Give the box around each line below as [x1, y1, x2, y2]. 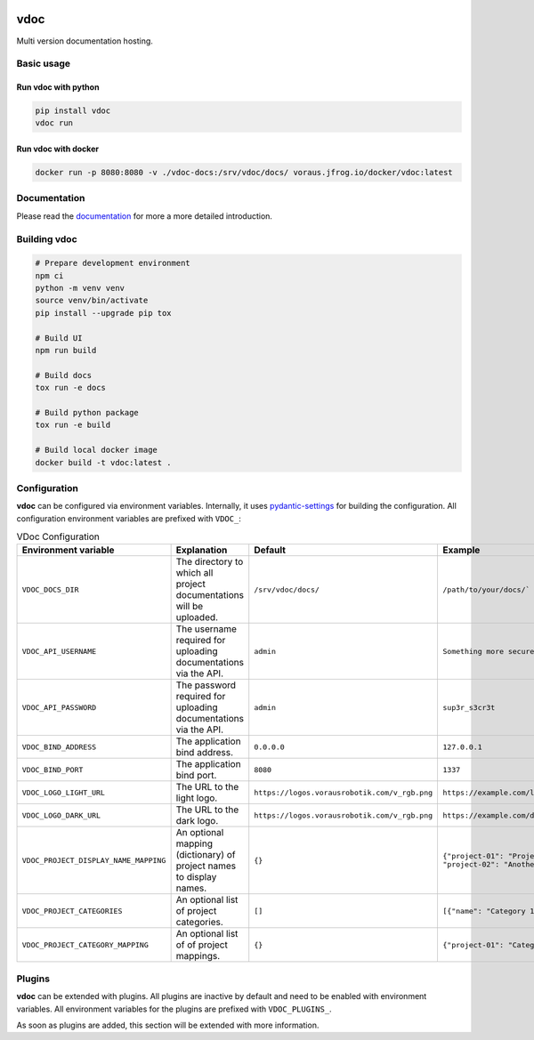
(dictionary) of [175, 849, 236, 861]
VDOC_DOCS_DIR [21, 584, 79, 594]
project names [175, 859, 236, 872]
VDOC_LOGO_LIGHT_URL [21, 787, 106, 797]
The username [175, 623, 238, 635]
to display [175, 871, 217, 883]
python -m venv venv [35, 283, 125, 294]
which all [175, 567, 214, 579]
